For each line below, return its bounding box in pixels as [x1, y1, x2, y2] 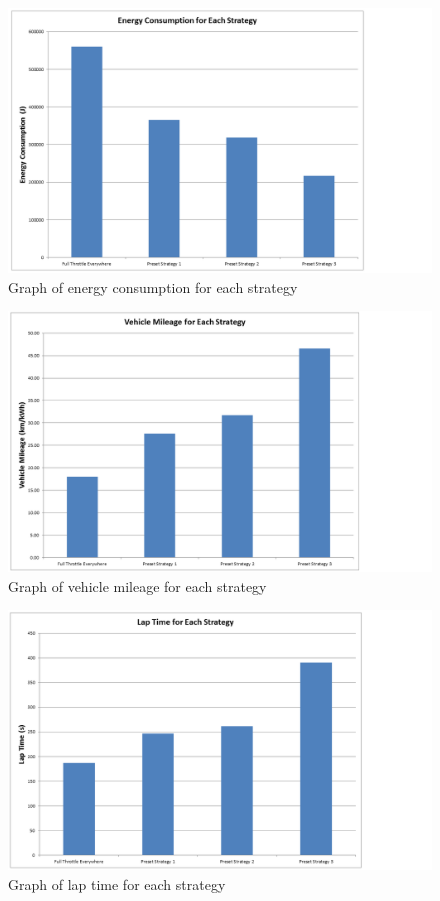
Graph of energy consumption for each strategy [8, 276, 298, 297]
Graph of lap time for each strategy [8, 873, 226, 894]
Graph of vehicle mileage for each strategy [8, 575, 267, 596]
